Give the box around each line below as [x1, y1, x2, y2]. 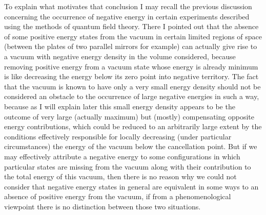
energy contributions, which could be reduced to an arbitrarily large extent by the [4, 121, 262, 132]
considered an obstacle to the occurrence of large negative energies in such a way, [4, 91, 259, 102]
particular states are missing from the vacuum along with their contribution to [4, 161, 251, 172]
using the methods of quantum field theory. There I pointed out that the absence [4, 21, 259, 32]
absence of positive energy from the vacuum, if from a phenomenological [4, 191, 231, 202]
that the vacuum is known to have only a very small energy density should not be [4, 81, 261, 91]
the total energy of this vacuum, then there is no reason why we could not [4, 171, 237, 182]
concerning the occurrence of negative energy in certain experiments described [4, 11, 250, 21]
